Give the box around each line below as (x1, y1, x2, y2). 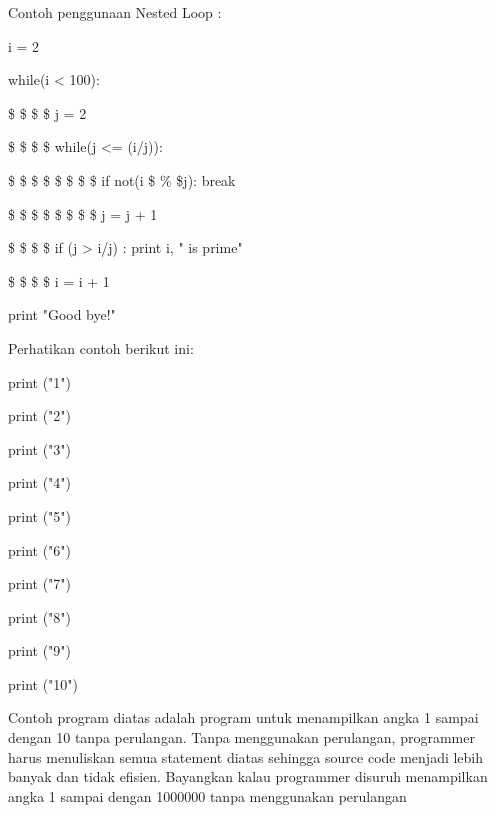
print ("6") (8, 539, 72, 560)
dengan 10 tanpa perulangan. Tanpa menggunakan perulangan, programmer (8, 727, 475, 748)
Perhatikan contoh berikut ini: (8, 337, 194, 358)
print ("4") (8, 472, 72, 493)
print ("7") (8, 573, 72, 594)
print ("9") (8, 640, 72, 661)
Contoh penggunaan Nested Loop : (8, 2, 222, 22)
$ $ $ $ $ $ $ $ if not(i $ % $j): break (8, 169, 236, 190)
